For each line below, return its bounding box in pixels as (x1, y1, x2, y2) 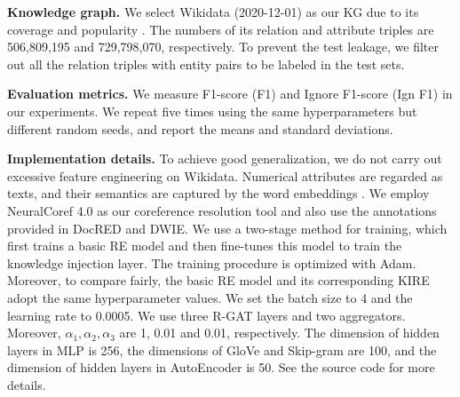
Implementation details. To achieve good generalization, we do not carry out (7, 149, 442, 168)
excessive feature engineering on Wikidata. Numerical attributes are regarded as (7, 166, 443, 185)
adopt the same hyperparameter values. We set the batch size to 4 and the (7, 288, 413, 306)
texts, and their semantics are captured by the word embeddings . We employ (7, 184, 430, 202)
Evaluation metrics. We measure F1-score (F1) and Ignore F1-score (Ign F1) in (7, 84, 453, 103)
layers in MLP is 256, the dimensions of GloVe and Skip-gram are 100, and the (7, 340, 437, 359)
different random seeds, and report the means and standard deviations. (7, 119, 393, 138)
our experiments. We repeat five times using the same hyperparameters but (7, 101, 417, 120)
